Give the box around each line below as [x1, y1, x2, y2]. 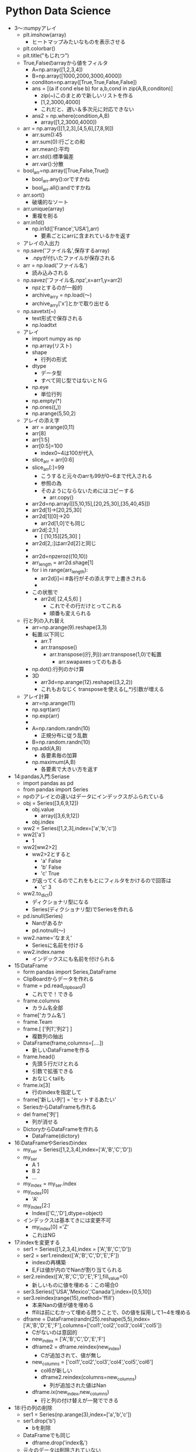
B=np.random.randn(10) [31, 738, 91, 746]
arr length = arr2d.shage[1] [31, 558, 94, 567]
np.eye [31, 383, 49, 390]
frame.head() [23, 1053, 56, 1060]
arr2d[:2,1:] [31, 526, 59, 534]
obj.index [31, 818, 54, 825]
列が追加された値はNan [49, 1382, 107, 1389]
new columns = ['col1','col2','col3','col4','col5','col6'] [31, 1358, 153, 1367]
